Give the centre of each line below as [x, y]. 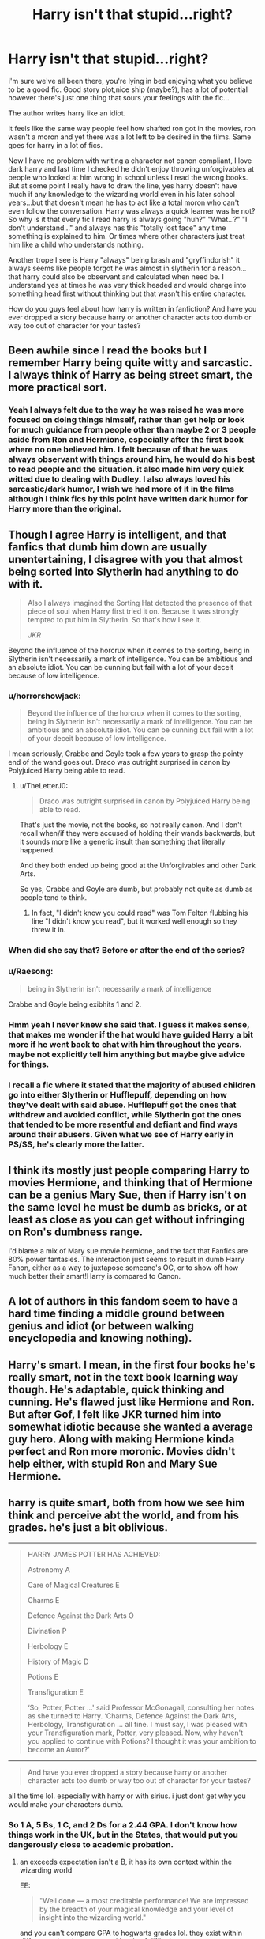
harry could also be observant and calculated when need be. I [123, 276]
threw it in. [49, 930]
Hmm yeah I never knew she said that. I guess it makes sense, [129, 1024]
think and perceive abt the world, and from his [123, 1516]
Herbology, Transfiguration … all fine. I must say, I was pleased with [137, 1724]
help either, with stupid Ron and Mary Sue [113, 1464]
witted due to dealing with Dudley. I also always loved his [119, 479]
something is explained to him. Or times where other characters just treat [127, 236]
